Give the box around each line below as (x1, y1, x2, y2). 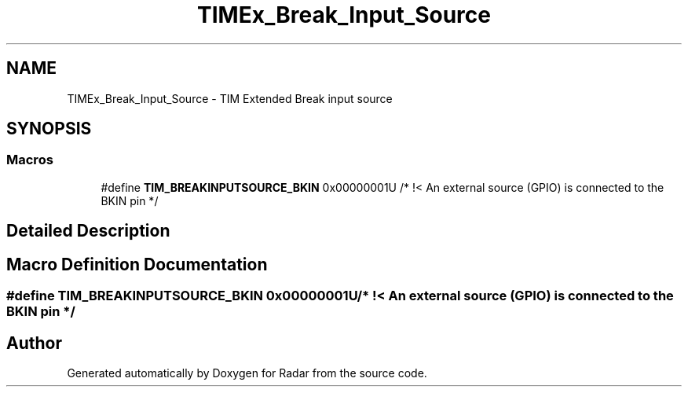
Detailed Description (6, 221, 170, 241)
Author (6, 332, 62, 353)
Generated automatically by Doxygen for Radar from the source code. (67, 365, 427, 380)
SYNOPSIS (6, 119, 92, 139)
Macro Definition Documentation (6, 254, 268, 274)
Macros (6, 152, 53, 168)
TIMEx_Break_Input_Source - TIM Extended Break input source (67, 91, 393, 105)
